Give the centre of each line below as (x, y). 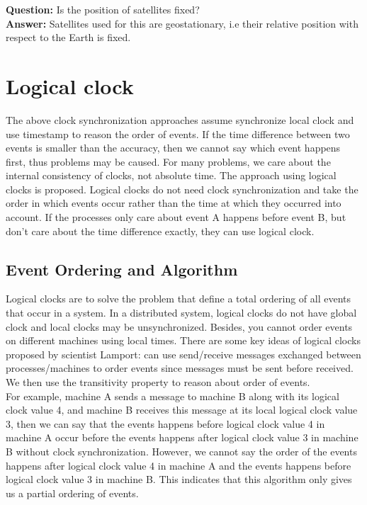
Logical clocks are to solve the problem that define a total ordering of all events (179, 299)
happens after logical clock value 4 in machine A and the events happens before (179, 465)
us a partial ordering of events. (72, 493)
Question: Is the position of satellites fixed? (103, 9)
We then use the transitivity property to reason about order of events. (158, 382)
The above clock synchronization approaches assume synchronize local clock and (180, 119)
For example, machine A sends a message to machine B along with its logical (173, 396)
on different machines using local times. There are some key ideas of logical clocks (183, 340)
